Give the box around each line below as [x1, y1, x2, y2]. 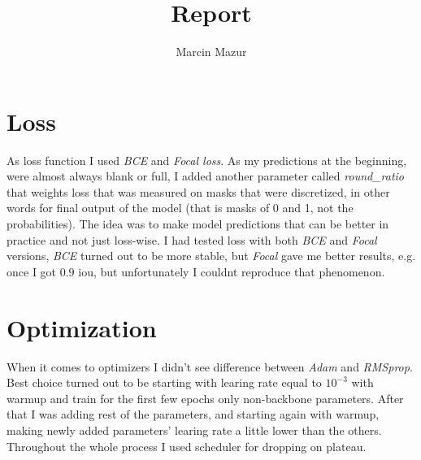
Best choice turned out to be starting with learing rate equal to [7, 374, 322, 391]
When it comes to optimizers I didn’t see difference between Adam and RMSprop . [7, 358, 413, 375]
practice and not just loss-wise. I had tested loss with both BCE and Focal [7, 231, 377, 248]
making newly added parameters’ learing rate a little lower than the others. [7, 421, 382, 438]
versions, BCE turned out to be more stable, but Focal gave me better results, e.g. [7, 247, 416, 264]
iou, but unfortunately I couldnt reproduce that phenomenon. [78, 263, 385, 280]
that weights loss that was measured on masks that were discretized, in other [7, 183, 390, 200]
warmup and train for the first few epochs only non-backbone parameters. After [7, 389, 404, 406]
